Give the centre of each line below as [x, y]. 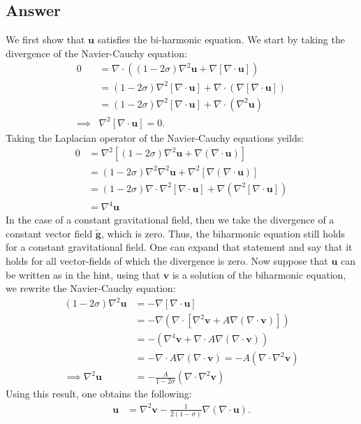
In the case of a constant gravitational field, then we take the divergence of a [170, 220]
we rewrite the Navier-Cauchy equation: [91, 288]
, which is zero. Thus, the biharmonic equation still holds [223, 233]
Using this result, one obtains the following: [99, 394]
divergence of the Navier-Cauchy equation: [96, 53]
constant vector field [49, 233]
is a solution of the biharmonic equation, [259, 274]
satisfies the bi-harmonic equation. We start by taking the [221, 39]
